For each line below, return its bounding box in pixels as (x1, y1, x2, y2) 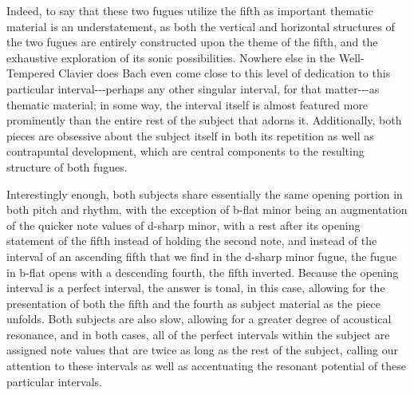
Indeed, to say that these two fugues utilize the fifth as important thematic (6, 2, 373, 18)
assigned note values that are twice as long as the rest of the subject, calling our (6, 342, 398, 358)
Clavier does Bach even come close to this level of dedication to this (58, 65, 391, 81)
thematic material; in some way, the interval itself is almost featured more (6, 96, 369, 113)
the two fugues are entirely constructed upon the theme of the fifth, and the (6, 34, 378, 50)
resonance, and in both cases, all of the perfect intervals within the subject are (6, 326, 390, 342)
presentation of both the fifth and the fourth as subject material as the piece (6, 294, 381, 311)
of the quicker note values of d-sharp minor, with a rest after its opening (6, 216, 361, 233)
